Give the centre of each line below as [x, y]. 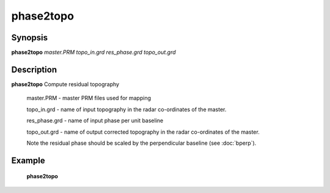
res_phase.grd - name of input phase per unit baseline [95, 121]
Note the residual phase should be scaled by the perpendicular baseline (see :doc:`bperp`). [141, 143]
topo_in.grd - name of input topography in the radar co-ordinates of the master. [127, 109]
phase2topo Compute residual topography [65, 84]
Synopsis [30, 38]
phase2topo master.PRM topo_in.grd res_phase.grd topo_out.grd [94, 53]
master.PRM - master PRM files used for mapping [89, 98]
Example [28, 160]
